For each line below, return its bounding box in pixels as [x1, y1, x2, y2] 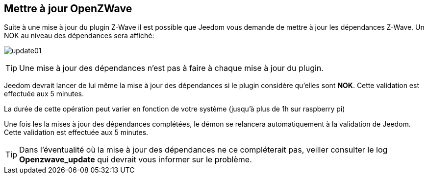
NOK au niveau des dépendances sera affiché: [4, 31, 154, 40]
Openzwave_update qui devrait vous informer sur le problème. [19, 155, 252, 165]
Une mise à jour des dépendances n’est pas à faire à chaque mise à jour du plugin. [19, 63, 324, 73]
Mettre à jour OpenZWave [4, 2, 132, 15]
